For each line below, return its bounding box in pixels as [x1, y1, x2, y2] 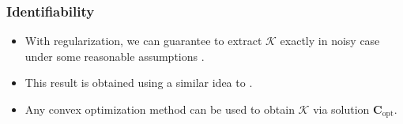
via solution [313, 101, 370, 117]
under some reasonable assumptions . [24, 47, 205, 64]
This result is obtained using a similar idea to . [24, 74, 253, 91]
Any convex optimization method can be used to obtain [24, 101, 295, 117]
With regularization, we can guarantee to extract [24, 32, 262, 49]
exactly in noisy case [280, 32, 380, 49]
